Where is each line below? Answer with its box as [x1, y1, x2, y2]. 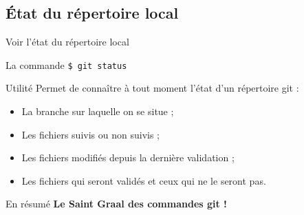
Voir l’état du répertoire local [6, 34, 129, 49]
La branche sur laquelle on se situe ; [21, 104, 174, 119]
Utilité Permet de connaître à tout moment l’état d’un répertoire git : [6, 81, 299, 95]
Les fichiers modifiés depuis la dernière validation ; [21, 150, 235, 165]
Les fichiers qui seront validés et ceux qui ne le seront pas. [21, 173, 266, 187]
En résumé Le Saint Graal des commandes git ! [6, 196, 228, 211]
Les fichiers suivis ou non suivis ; [21, 127, 160, 141]
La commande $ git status [6, 57, 127, 72]
